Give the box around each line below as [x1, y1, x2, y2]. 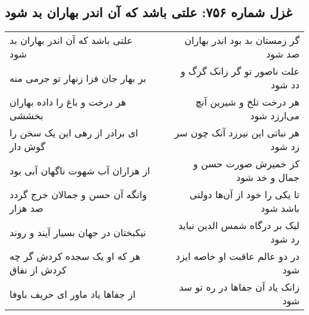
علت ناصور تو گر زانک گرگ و [180, 64, 299, 78]
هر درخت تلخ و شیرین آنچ [195, 95, 299, 109]
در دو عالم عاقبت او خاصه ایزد [175, 249, 299, 263]
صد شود [266, 47, 299, 61]
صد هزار [10, 201, 43, 215]
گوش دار [10, 139, 46, 154]
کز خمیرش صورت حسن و [193, 157, 299, 171]
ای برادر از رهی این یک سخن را [10, 126, 138, 140]
